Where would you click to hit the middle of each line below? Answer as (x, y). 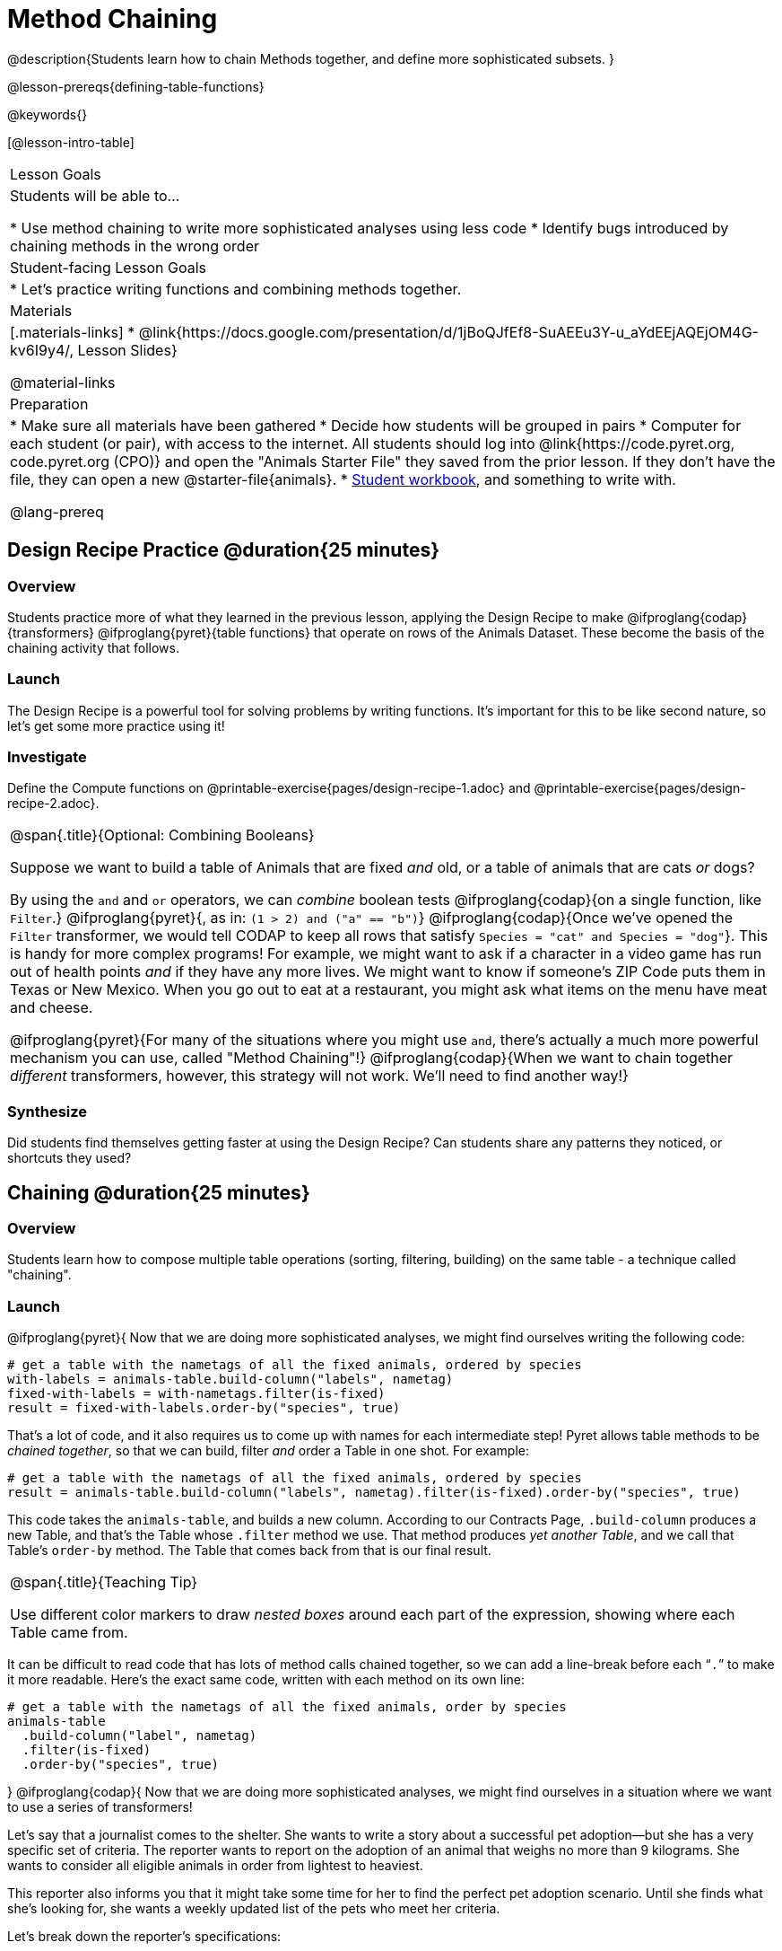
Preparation (49, 404)
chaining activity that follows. (93, 647)
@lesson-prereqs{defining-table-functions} (136, 86)
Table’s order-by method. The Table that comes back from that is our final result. (249, 1551)
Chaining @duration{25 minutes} (159, 1192)
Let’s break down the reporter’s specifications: (144, 1937)
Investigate (47, 757)
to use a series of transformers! (100, 1807)
